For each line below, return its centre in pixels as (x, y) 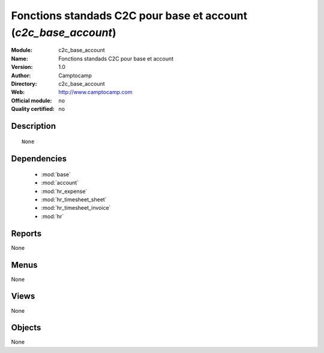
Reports (26, 233)
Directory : (24, 83)
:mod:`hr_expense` (64, 191)
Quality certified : (33, 109)
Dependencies (39, 159)
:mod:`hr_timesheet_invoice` (76, 208)
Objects (26, 328)
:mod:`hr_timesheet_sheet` (74, 200)
